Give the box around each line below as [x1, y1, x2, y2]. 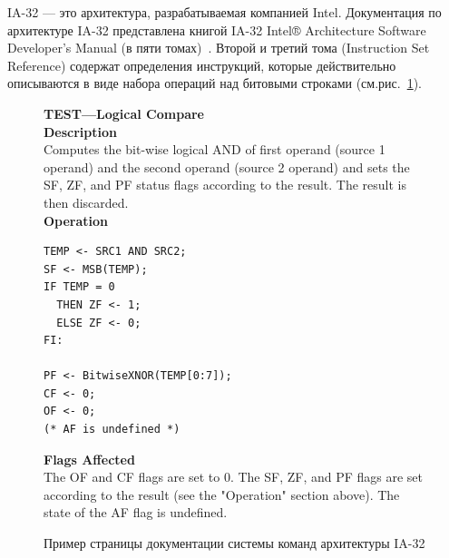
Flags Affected [44, 449, 135, 468]
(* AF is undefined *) [44, 423, 181, 436]
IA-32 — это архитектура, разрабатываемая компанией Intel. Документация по [7, 3, 442, 21]
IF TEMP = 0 [44, 280, 115, 294]
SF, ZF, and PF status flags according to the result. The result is [44, 175, 406, 194]
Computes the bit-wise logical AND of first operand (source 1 [44, 140, 386, 159]
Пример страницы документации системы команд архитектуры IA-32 [44, 534, 425, 553]
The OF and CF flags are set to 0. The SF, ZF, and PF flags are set [44, 467, 424, 486]
